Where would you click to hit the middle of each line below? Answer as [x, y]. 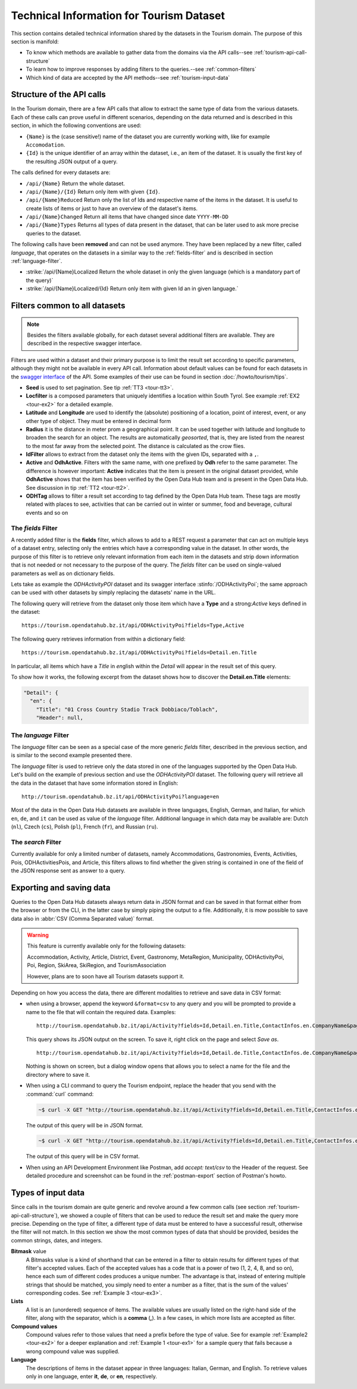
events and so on [47, 512]
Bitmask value [29, 1251]
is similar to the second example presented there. [71, 755]
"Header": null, [59, 718]
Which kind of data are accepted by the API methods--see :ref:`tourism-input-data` [128, 77]
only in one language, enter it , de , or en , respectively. [91, 1376]
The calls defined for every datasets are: [61, 172]
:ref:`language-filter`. [37, 261]
